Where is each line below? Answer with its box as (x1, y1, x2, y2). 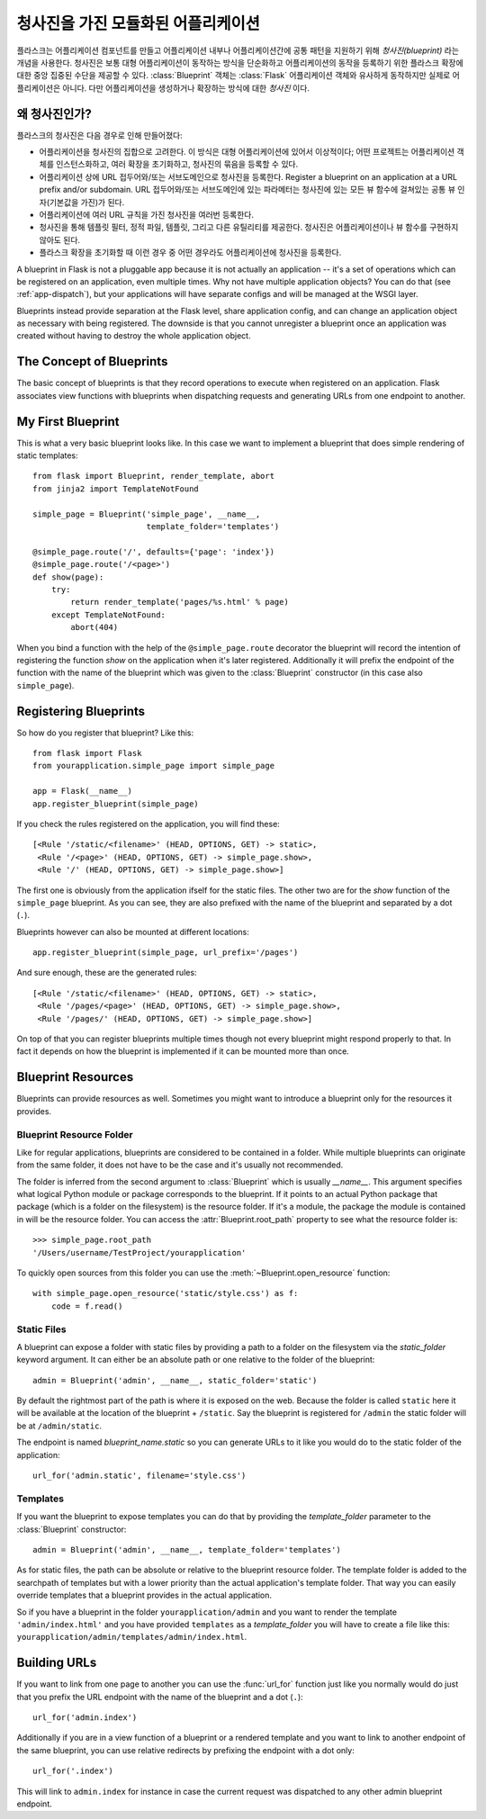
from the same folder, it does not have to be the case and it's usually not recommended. (16, 1159, 344, 1170)
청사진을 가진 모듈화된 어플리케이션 (16, 14, 261, 33)
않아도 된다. (39, 234, 81, 245)
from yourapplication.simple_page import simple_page (32, 761, 274, 771)
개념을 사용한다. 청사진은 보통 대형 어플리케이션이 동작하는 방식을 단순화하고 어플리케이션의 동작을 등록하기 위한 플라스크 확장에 (16, 57, 463, 68)
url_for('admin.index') (32, 1713, 138, 1723)
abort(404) (70, 622, 119, 633)
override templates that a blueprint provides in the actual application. (16, 1589, 273, 1601)
